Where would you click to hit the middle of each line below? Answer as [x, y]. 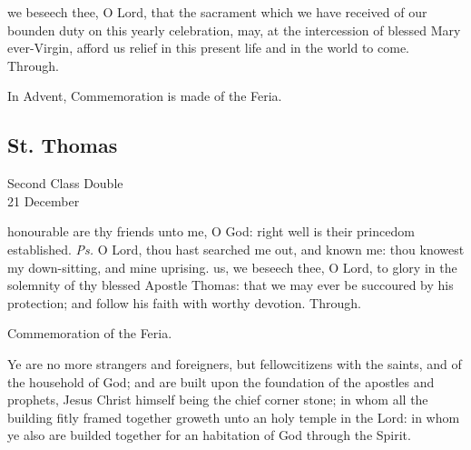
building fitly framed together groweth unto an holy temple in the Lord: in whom [234, 417]
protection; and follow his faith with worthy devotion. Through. [184, 302]
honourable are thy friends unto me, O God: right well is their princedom [211, 231]
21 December [44, 200]
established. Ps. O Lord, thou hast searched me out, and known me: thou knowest [236, 249]
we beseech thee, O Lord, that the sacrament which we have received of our [217, 12]
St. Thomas [63, 145]
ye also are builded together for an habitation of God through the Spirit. [209, 435]
